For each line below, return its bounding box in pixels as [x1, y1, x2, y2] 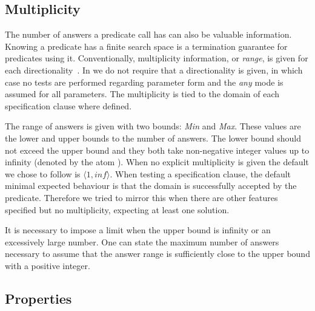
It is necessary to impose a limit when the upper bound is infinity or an [5, 224, 271, 236]
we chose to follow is [5, 167, 81, 180]
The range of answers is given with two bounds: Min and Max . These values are [5, 120, 301, 132]
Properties [5, 289, 72, 307]
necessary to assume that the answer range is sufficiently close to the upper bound [5, 247, 310, 260]
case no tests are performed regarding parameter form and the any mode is [5, 75, 283, 88]
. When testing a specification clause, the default [110, 167, 291, 180]
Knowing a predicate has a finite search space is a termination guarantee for [5, 39, 288, 52]
